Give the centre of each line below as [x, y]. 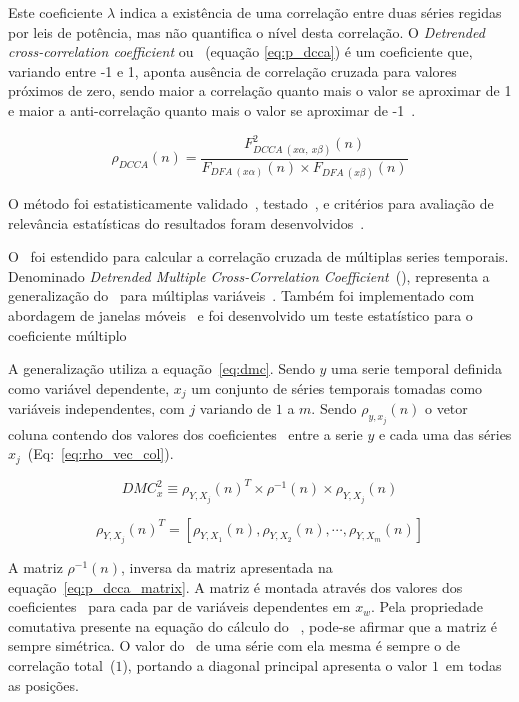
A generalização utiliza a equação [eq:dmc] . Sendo [161, 368]
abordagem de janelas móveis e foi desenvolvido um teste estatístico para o [240, 314]
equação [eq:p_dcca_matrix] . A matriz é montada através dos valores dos [235, 586]
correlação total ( [62, 665]
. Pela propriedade [427, 606]
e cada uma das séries [445, 433]
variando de [235, 408]
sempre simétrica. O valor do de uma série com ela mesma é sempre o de [234, 645]
